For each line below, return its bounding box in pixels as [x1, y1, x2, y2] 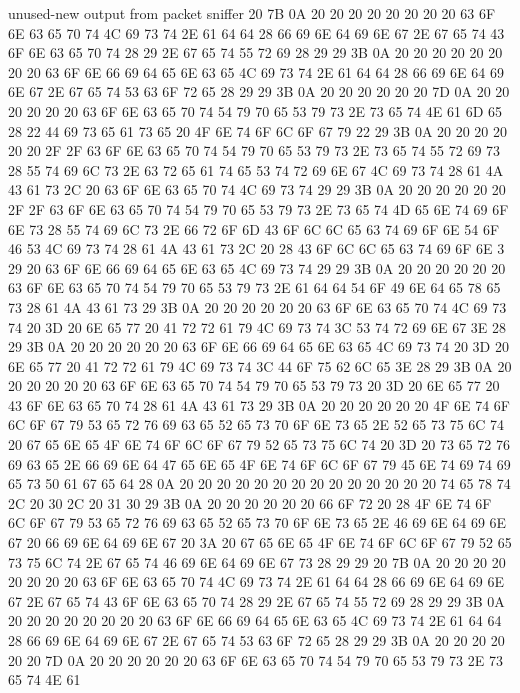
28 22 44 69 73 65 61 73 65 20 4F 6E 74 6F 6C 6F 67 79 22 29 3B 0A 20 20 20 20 [8, 120, 508, 141]
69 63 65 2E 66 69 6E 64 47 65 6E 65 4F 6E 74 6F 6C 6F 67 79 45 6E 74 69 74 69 [8, 453, 511, 474]
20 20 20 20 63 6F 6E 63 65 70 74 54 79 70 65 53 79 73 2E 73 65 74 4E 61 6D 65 [8, 100, 502, 121]
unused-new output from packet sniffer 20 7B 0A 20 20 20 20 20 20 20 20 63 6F [8, 3, 496, 23]
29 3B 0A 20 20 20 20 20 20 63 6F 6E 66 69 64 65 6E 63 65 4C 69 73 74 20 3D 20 [8, 336, 509, 357]
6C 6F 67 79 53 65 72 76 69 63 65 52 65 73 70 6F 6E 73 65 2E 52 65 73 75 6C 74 [8, 414, 505, 435]
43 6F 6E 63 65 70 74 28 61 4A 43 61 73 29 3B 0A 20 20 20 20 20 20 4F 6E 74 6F [8, 394, 510, 415]
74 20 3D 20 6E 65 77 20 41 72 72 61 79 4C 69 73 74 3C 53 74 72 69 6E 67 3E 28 [8, 316, 507, 337]
